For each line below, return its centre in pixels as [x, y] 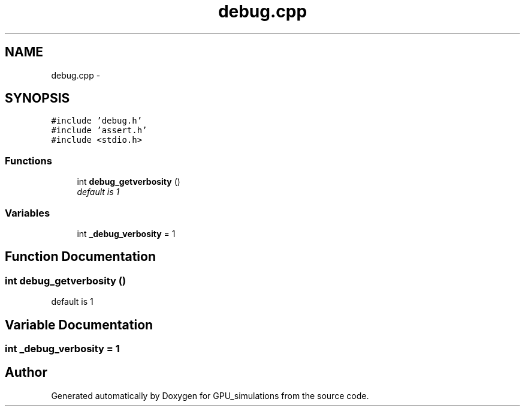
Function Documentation [80, 257]
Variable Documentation [79, 325]
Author [26, 373]
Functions [28, 160]
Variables [28, 213]
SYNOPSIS [37, 98]
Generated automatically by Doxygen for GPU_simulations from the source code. [210, 395]
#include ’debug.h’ [97, 121]
